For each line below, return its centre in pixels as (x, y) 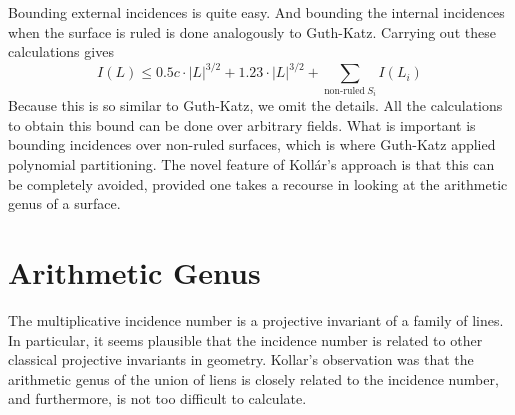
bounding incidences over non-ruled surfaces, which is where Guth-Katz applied (252, 144)
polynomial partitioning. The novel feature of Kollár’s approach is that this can (251, 164)
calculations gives (61, 51)
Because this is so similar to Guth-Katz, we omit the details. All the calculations (255, 105)
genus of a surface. (64, 203)
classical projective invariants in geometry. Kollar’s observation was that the (241, 359)
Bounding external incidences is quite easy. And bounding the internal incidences (256, 12)
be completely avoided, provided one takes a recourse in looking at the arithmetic (258, 183)
